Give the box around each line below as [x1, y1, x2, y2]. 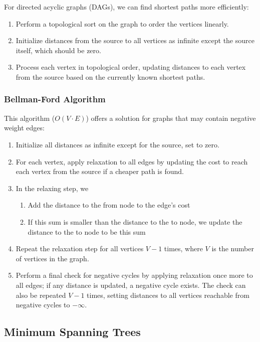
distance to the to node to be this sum [28, 226, 146, 237]
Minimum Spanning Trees [4, 324, 141, 339]
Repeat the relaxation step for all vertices [16, 243, 144, 254]
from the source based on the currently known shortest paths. [16, 71, 205, 82]
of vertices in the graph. [16, 253, 89, 263]
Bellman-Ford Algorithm [4, 93, 106, 105]
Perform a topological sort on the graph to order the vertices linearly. [16, 18, 229, 29]
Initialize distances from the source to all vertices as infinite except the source [16, 35, 254, 46]
